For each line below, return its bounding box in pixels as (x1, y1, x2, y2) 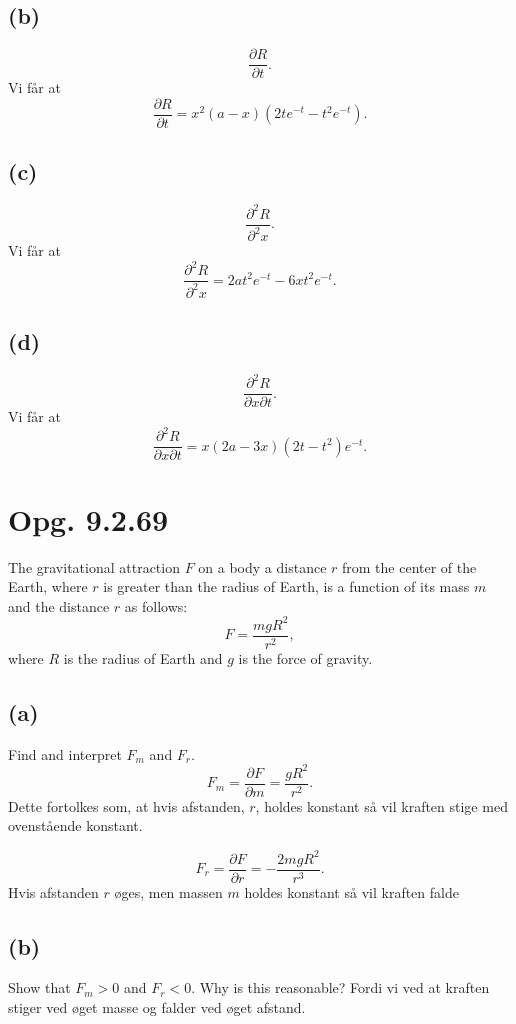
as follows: (124, 595, 188, 616)
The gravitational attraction (8, 556, 180, 577)
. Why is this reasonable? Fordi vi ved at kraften (191, 977, 490, 998)
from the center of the (342, 556, 477, 577)
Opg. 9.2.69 (8, 498, 169, 539)
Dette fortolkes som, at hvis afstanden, (8, 795, 245, 816)
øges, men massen (114, 881, 223, 902)
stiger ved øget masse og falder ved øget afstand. (8, 997, 306, 1018)
